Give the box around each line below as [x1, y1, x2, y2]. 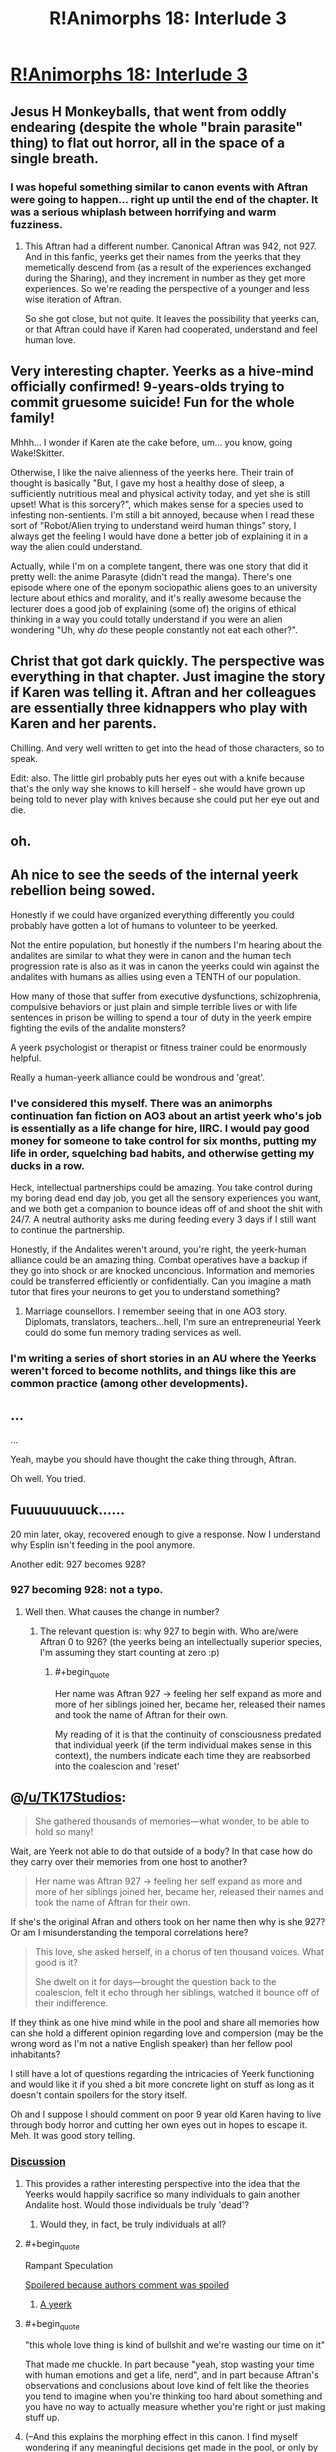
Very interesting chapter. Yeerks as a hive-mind [10, 363, 315, 380]
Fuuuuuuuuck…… [10, 1502, 125, 1519]
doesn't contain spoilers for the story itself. [10, 2089, 188, 2101]
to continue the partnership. [10, 1224, 126, 1236]
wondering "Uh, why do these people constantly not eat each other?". [10, 623, 298, 636]
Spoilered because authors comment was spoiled [24, 2278, 230, 2291]
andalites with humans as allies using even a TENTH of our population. [10, 970, 301, 982]
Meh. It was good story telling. [10, 2130, 136, 2142]
